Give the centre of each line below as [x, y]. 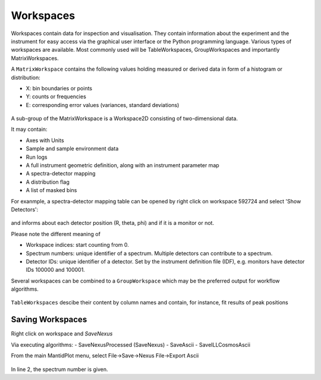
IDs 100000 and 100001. [56, 270]
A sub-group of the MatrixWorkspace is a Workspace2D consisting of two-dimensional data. [124, 118]
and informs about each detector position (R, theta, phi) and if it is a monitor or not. [112, 223]
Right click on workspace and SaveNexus [62, 334]
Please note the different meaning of [56, 234]
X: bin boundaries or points [59, 88]
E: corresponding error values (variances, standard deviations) [103, 105]
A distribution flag [48, 182]
